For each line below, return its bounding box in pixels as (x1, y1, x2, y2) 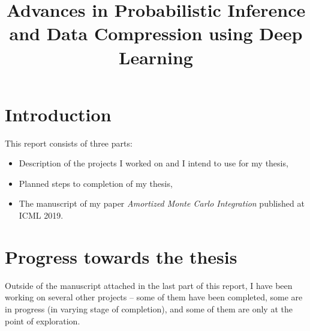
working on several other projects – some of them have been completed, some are (5, 291, 303, 303)
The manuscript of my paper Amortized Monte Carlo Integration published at (19, 197, 305, 210)
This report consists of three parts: (5, 136, 133, 149)
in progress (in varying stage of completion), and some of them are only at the (5, 302, 293, 315)
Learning (119, 44, 193, 69)
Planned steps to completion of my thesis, (19, 177, 173, 189)
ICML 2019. (19, 209, 64, 222)
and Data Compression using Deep (9, 21, 303, 46)
